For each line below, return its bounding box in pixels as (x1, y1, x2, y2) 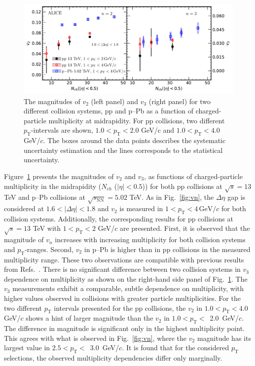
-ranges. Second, (25, 244, 74, 254)
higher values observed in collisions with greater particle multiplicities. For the (4, 293, 241, 303)
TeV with (33, 223, 61, 233)
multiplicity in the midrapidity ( (4, 181, 102, 191)
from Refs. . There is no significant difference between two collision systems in (4, 264, 241, 274)
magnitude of (4, 234, 44, 245)
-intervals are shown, (31, 125, 93, 135)
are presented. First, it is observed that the (119, 223, 250, 233)
